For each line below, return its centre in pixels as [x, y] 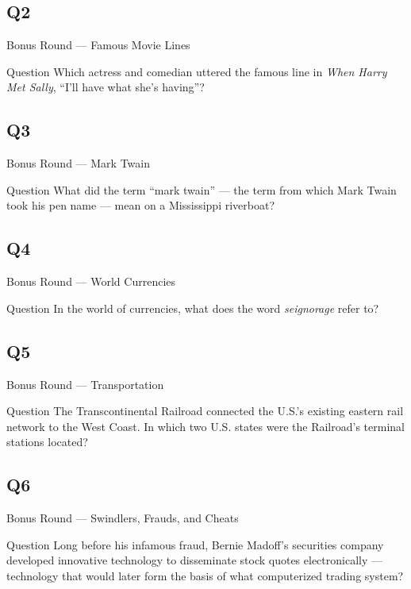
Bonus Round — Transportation [85, 384]
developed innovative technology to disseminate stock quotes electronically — [194, 560]
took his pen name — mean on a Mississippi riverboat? [141, 205]
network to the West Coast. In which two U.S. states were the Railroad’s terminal [205, 426]
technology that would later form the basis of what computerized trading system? [205, 575]
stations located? [47, 442]
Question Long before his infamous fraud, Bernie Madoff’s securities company [195, 544]
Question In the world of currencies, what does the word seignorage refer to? [193, 308]
